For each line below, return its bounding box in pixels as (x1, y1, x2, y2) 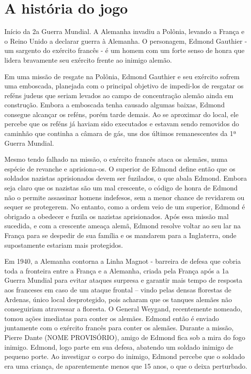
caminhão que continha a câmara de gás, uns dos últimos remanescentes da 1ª (4, 128, 236, 138)
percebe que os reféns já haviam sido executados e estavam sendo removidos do (4, 119, 239, 129)
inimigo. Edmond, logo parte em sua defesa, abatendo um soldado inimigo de (4, 341, 234, 352)
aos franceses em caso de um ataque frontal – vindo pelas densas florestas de (4, 284, 232, 294)
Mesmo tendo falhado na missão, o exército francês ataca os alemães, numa (4, 154, 228, 164)
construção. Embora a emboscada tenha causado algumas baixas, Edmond (4, 100, 225, 110)
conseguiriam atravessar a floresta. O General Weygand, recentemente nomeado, (4, 304, 242, 314)
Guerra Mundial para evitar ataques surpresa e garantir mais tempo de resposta (4, 275, 242, 285)
